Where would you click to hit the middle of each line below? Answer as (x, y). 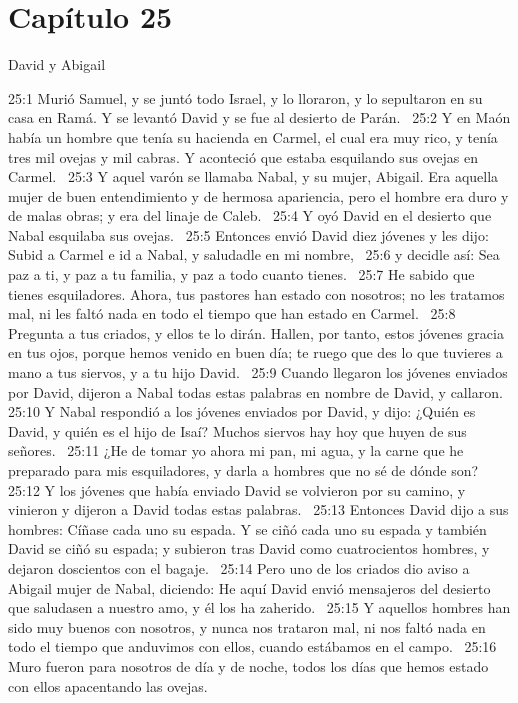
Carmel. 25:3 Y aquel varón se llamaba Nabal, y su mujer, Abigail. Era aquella (253, 176)
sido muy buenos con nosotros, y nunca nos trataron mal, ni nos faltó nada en (247, 626)
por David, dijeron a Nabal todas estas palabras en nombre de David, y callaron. (255, 391)
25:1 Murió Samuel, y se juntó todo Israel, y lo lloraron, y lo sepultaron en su (245, 97)
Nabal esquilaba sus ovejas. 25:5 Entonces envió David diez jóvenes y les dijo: (248, 234)
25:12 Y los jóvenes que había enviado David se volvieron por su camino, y (237, 489)
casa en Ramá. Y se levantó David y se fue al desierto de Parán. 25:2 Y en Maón (259, 117)
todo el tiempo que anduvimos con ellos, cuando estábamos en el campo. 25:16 (252, 646)
